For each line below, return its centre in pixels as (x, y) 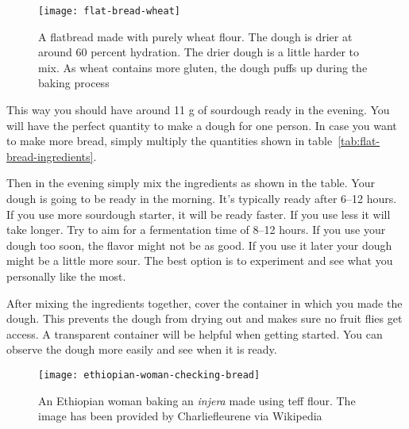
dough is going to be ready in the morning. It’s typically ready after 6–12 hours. (202, 198)
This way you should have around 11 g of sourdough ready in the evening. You (198, 110)
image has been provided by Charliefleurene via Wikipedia (180, 416)
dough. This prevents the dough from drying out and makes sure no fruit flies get (204, 318)
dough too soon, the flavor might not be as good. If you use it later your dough (199, 245)
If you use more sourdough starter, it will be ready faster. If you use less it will (199, 214)
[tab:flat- (359, 141)
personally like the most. (66, 276)
